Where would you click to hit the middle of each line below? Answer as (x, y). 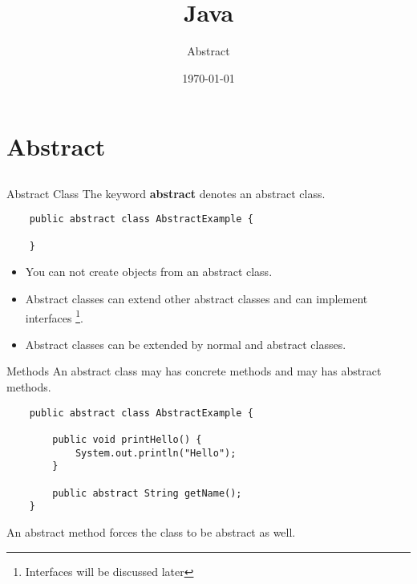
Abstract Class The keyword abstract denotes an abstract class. (166, 193)
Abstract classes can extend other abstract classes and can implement (196, 299)
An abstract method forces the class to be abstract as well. (151, 531)
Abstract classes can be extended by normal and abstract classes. (186, 344)
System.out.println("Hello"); (156, 453)
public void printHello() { (127, 439)
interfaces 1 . (54, 316)
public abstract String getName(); (147, 493)
